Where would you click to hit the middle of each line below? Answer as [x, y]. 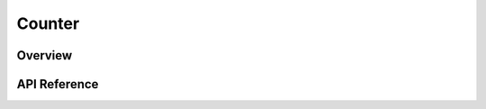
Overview [45, 55]
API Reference [58, 84]
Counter [48, 23]
